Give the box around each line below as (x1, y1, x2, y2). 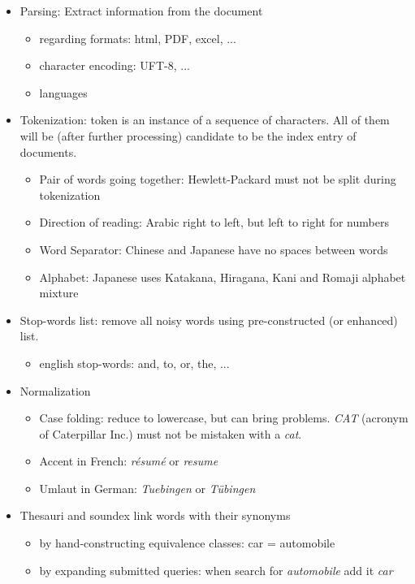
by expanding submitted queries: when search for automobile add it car (39, 561, 393, 578)
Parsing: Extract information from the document (19, 2, 263, 19)
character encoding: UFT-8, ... (39, 57, 190, 74)
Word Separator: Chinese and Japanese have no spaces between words (39, 240, 388, 257)
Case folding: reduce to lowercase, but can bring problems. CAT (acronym (39, 409, 409, 426)
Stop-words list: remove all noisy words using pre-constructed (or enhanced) (19, 311, 398, 328)
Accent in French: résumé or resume (39, 452, 218, 469)
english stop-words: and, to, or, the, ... (39, 354, 230, 371)
